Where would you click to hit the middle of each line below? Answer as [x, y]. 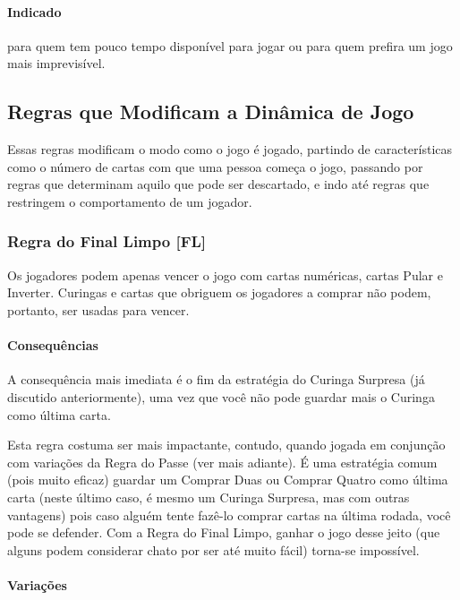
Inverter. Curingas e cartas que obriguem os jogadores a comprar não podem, [219, 292]
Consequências [53, 345]
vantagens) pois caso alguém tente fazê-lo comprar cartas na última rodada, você [229, 514]
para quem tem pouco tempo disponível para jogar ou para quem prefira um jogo [230, 45]
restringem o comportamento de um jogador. [130, 201]
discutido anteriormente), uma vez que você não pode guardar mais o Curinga [221, 396]
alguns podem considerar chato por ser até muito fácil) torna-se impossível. [213, 549]
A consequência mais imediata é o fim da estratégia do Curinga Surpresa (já [216, 379]
